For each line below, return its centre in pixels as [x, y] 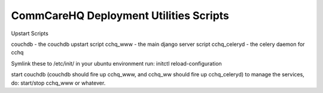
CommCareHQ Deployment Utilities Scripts [120, 15]
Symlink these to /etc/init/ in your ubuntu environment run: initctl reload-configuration [117, 63]
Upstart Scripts [30, 33]
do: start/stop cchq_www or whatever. [58, 83]
